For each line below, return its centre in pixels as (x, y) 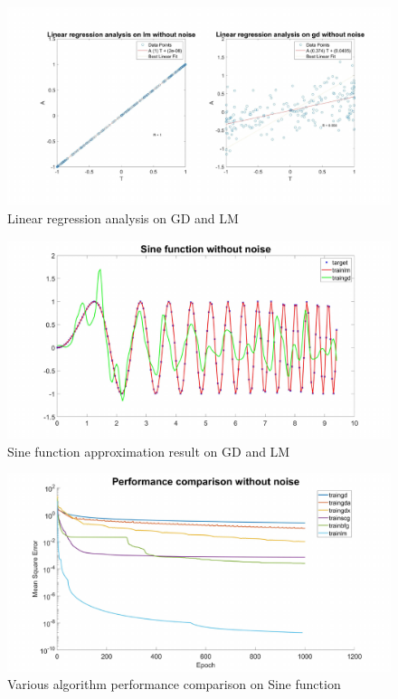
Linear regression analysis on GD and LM (123, 218)
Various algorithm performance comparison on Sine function (174, 684)
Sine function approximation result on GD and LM (149, 451)
